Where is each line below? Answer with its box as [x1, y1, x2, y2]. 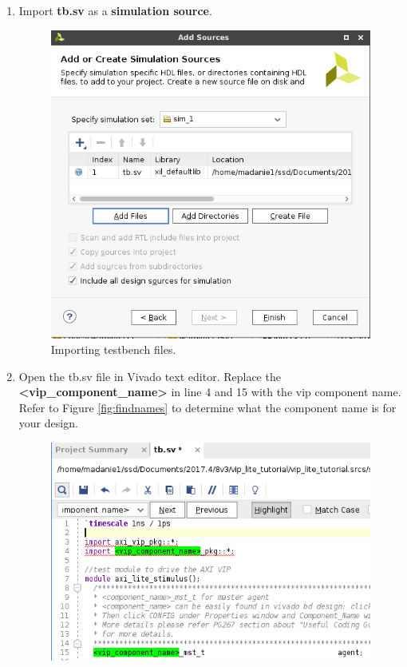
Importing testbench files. [50, 341, 176, 358]
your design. [18, 415, 78, 431]
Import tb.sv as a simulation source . [18, 2, 212, 18]
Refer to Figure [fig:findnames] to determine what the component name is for [18, 399, 397, 415]
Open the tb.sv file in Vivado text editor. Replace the [18, 367, 281, 384]
